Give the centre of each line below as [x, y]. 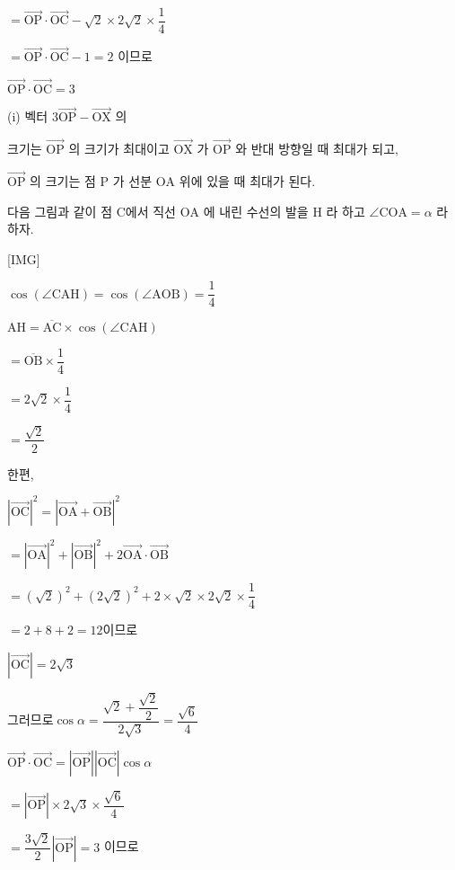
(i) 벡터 [28, 116]
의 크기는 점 [63, 180]
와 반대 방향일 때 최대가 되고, [317, 149]
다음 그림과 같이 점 [60, 211]
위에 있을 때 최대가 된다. [247, 180]
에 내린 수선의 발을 [256, 211]
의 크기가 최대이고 [119, 149]
